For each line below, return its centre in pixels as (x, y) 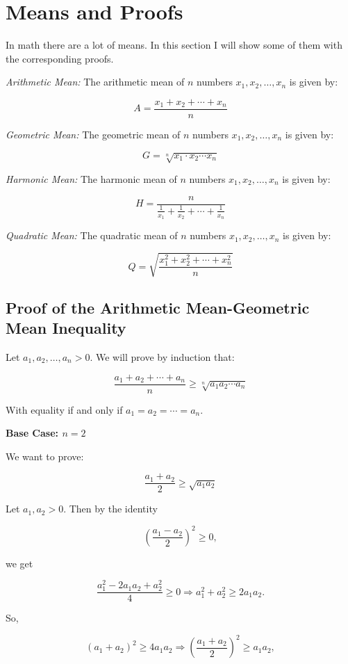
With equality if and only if (64, 409)
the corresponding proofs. (60, 58)
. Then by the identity (110, 509)
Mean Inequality (66, 328)
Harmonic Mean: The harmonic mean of (91, 178)
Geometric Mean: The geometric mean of (93, 134)
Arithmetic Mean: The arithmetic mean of (95, 82)
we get (19, 563)
